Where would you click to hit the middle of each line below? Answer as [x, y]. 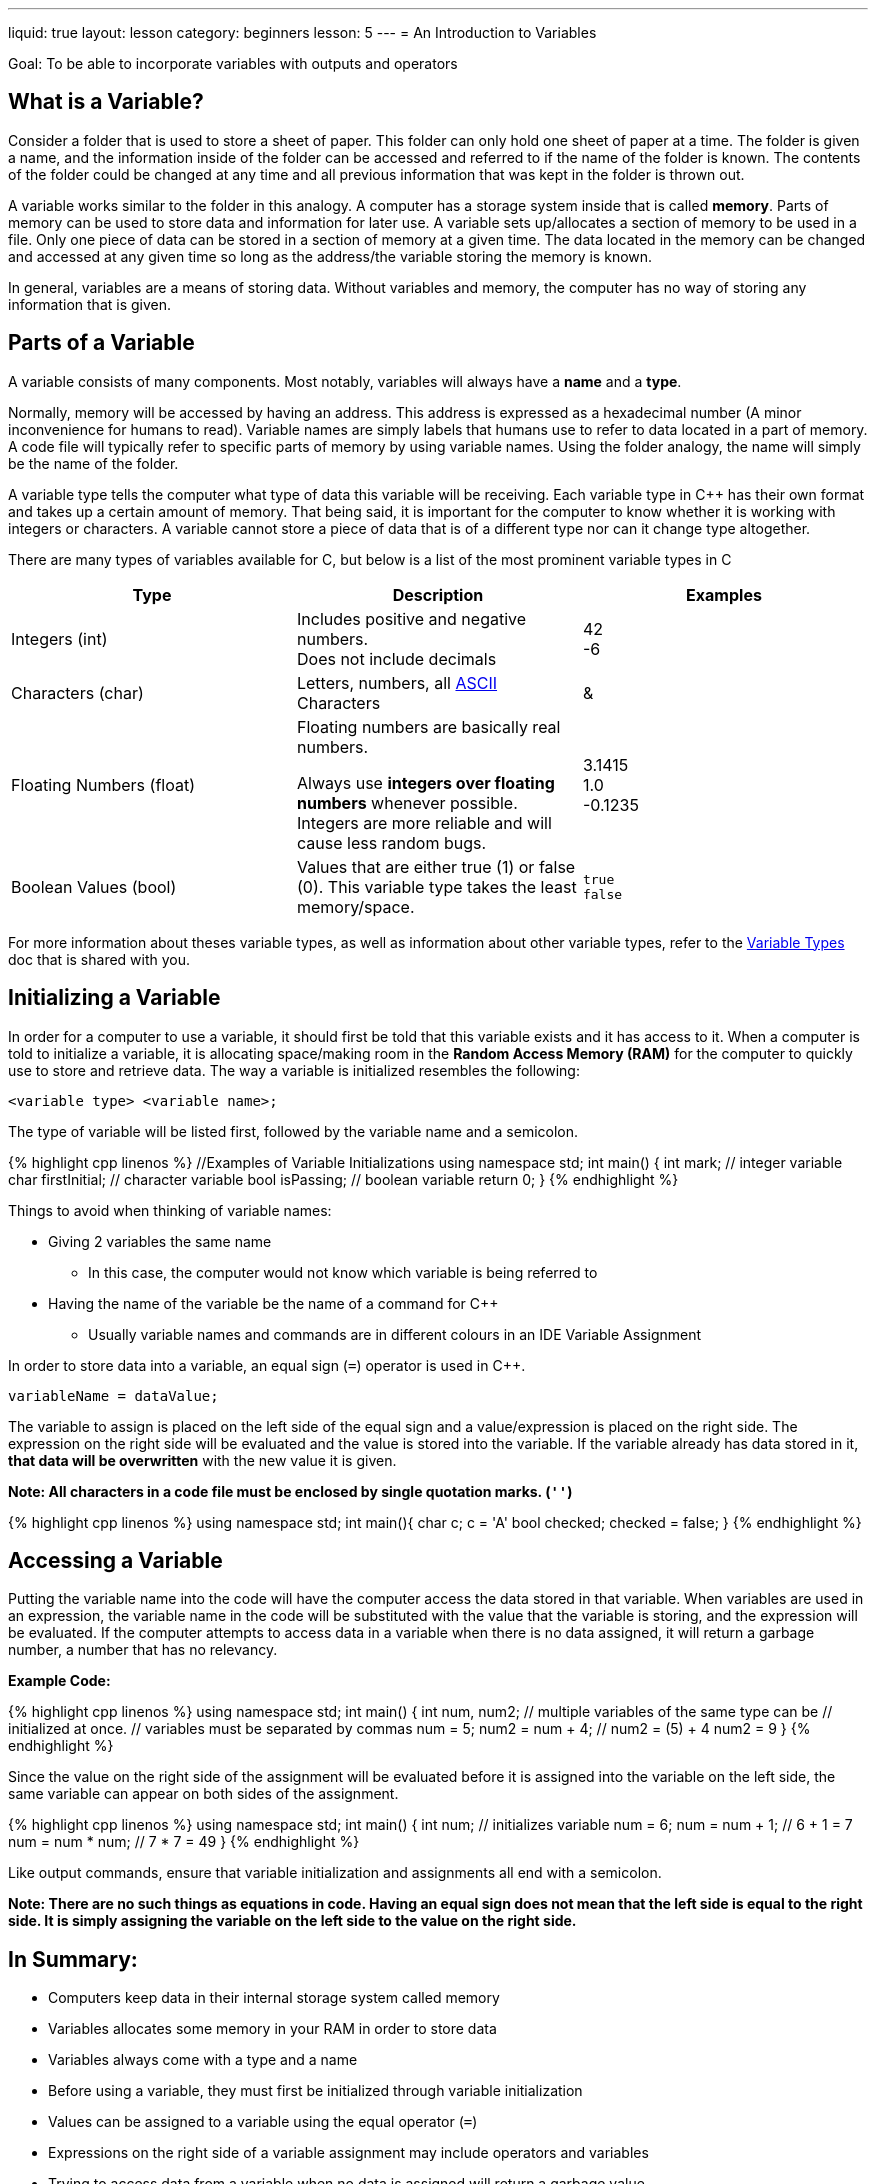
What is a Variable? [106, 102]
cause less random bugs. [391, 842]
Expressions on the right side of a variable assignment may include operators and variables [348, 2153]
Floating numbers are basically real [428, 726]
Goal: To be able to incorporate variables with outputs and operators [233, 63]
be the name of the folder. [93, 463]
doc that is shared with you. [99, 959]
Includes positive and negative [411, 618]
